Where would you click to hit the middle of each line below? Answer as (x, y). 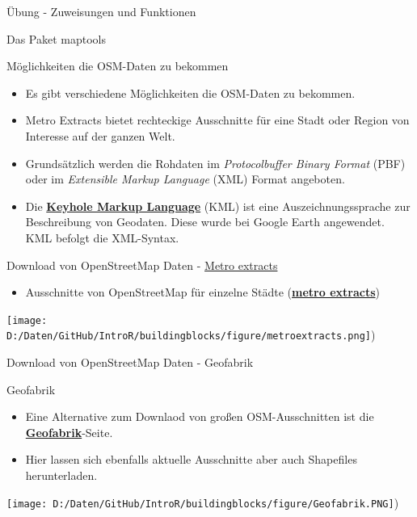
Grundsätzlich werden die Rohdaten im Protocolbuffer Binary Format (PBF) (215, 163)
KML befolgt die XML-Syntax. (102, 237)
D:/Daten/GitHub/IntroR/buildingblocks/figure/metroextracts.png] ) (191, 335)
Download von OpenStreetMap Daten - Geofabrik (130, 362)
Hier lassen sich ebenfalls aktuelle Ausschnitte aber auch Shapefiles (191, 459)
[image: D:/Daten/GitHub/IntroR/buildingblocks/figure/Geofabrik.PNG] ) (203, 502)
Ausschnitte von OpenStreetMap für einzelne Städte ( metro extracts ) (202, 292)
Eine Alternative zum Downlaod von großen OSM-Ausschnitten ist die (200, 416)
